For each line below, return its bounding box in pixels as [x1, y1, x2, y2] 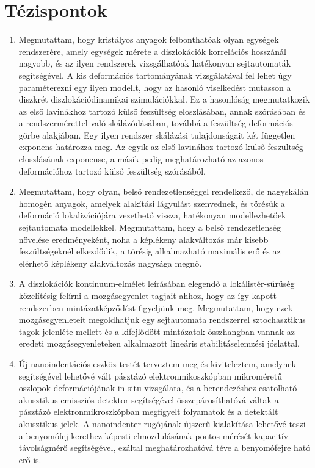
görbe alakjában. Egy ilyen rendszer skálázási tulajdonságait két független [18, 128, 295, 141]
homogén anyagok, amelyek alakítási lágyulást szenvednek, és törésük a [18, 196, 285, 209]
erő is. [18, 453, 42, 466]
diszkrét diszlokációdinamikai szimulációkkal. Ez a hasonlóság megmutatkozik [18, 93, 310, 106]
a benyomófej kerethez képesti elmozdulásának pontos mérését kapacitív [18, 429, 289, 442]
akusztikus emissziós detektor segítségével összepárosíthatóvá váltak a [18, 393, 279, 406]
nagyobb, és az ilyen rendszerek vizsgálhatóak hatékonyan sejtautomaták [18, 57, 291, 70]
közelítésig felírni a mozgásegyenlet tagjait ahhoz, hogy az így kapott [18, 289, 277, 301]
